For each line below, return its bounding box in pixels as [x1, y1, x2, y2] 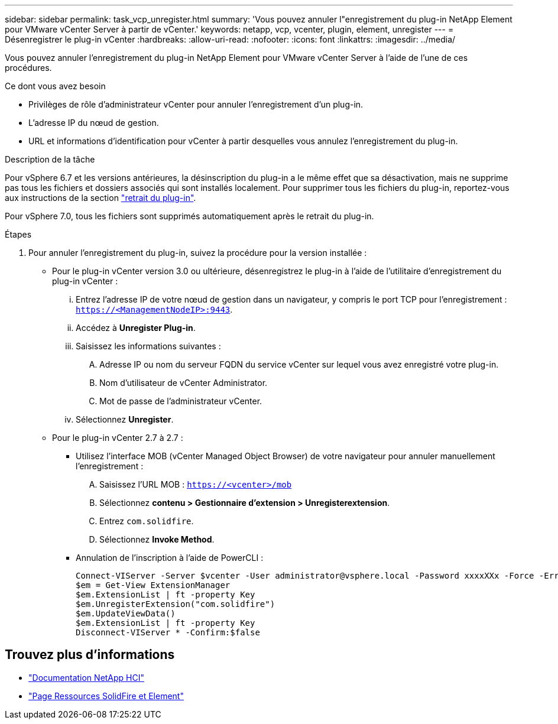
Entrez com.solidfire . [99, 516, 194, 526]
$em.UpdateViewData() [76, 609, 176, 618]
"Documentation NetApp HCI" [28, 672, 145, 683]
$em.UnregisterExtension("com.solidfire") [76, 599, 275, 609]
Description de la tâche [5, 154, 95, 164]
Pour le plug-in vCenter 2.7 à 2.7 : [52, 433, 183, 443]
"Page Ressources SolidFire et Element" [28, 690, 184, 701]
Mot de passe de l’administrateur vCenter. [99, 396, 262, 406]
